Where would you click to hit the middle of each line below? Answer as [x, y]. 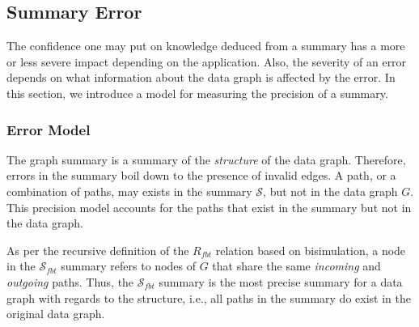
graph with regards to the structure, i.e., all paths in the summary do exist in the [209, 297]
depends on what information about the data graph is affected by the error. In [201, 77]
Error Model [49, 129]
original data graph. [56, 314]
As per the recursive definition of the [98, 250]
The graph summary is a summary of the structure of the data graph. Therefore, [206, 159]
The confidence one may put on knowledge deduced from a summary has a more [206, 46]
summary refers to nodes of [128, 266]
